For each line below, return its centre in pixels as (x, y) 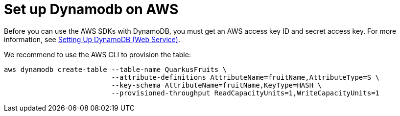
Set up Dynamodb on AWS (91, 9)
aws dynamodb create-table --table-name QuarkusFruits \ (116, 69)
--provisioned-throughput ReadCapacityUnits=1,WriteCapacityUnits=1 (246, 93)
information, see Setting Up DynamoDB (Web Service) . (92, 39)
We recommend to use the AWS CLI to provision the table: (97, 54)
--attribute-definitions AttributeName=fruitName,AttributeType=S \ (246, 77)
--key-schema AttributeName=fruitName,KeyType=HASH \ (217, 85)
